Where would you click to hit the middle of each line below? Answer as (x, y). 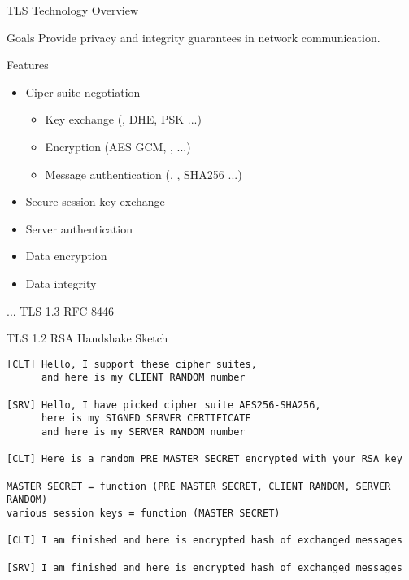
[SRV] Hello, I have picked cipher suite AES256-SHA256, (164, 405)
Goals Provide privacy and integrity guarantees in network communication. (194, 37)
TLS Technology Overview (73, 10)
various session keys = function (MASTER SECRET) (144, 513)
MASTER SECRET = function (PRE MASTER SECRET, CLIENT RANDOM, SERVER (199, 486)
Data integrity (61, 283)
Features (28, 65)
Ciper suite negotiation (83, 92)
